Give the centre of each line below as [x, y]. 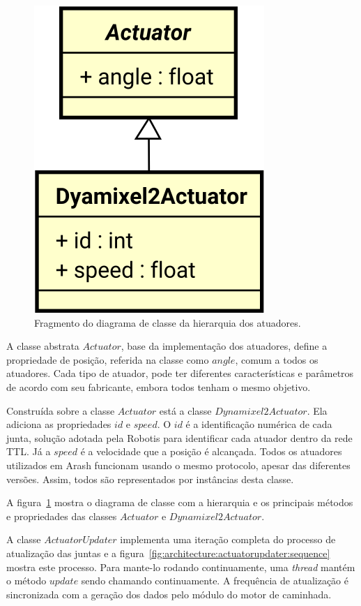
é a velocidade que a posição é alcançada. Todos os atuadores [211, 451]
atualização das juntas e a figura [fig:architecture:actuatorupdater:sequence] [168, 553]
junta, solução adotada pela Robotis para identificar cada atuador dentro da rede [179, 437]
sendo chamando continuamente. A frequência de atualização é [215, 581]
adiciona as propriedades [59, 424]
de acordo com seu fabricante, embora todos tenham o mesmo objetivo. [159, 386]
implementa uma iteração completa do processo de [228, 539]
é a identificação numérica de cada [259, 424]
